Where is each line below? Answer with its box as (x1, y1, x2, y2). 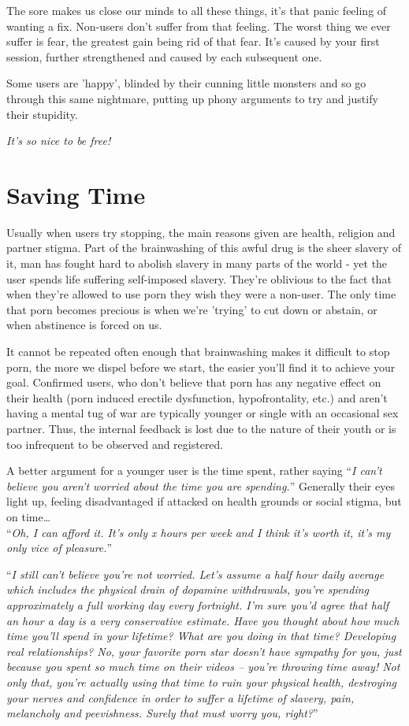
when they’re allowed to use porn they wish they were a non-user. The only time (6, 286, 396, 302)
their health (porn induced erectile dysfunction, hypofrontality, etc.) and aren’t (6, 389, 388, 406)
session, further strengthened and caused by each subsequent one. (6, 48, 322, 65)
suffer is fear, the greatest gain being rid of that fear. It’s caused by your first (6, 33, 380, 50)
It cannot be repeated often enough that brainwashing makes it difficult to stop (6, 343, 390, 360)
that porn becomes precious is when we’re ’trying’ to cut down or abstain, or (6, 301, 377, 317)
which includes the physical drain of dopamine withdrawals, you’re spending (6, 581, 369, 598)
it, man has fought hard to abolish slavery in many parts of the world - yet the (6, 255, 388, 272)
